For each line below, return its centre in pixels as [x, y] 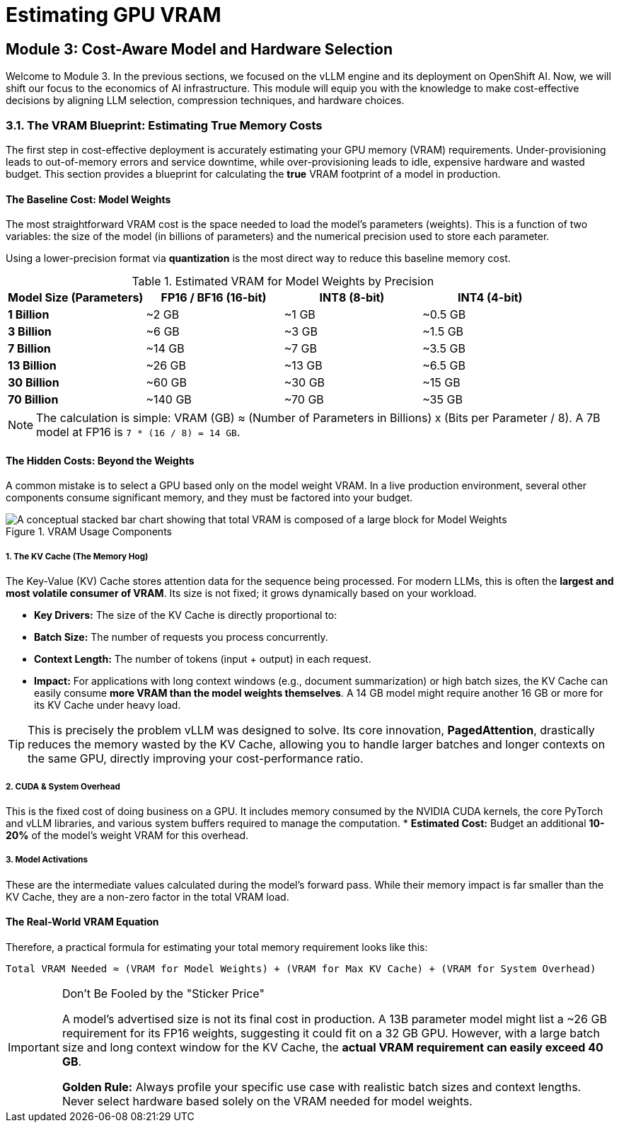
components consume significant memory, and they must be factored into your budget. [209, 498]
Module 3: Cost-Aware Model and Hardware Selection [199, 49]
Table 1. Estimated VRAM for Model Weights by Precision [283, 281]
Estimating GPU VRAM [114, 15]
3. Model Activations [47, 860]
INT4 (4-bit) [490, 298]
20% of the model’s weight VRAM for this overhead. [127, 835]
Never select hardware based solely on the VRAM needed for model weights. [267, 1101]
